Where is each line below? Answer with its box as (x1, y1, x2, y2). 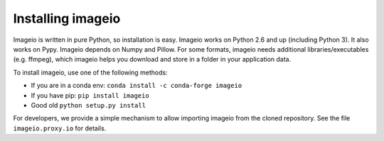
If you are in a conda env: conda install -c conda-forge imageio (31, 81, 242, 90)
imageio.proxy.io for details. (13, 124, 107, 132)
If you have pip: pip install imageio (31, 91, 149, 99)
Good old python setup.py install (31, 101, 146, 109)
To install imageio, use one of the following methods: (13, 68, 168, 77)
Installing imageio (13, 11, 121, 26)
